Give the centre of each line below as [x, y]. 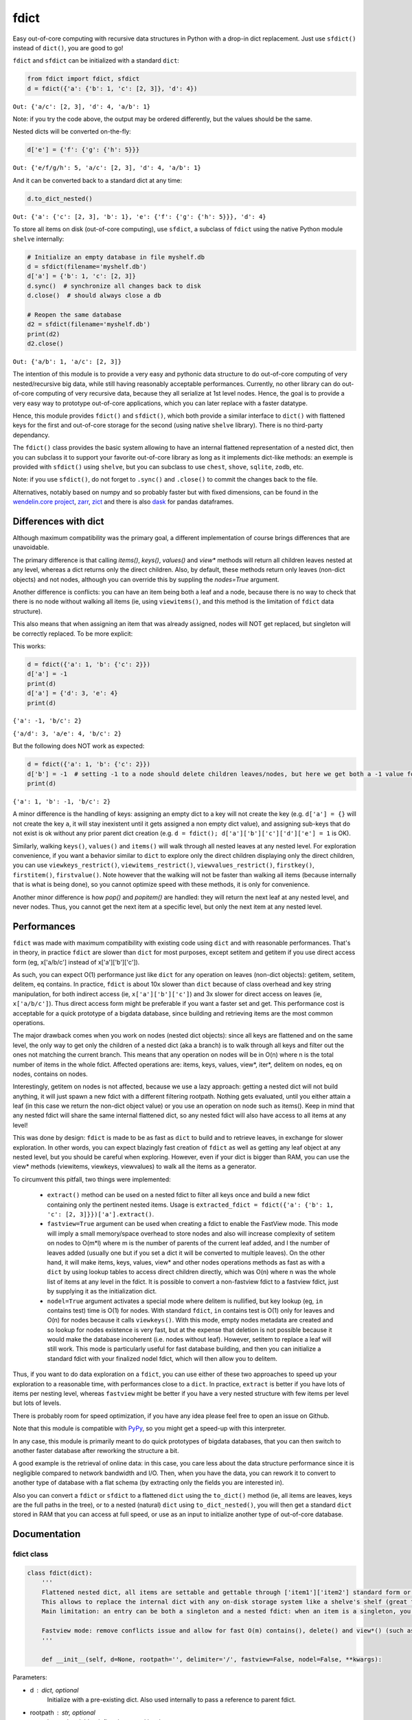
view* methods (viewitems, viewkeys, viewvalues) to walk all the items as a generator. [135, 1167]
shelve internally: [38, 239]
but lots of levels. [37, 1403]
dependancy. [31, 435]
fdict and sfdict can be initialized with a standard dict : [96, 61]
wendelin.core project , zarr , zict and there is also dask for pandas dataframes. [123, 502]
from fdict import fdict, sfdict [83, 79]
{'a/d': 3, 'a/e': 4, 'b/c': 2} [67, 733]
